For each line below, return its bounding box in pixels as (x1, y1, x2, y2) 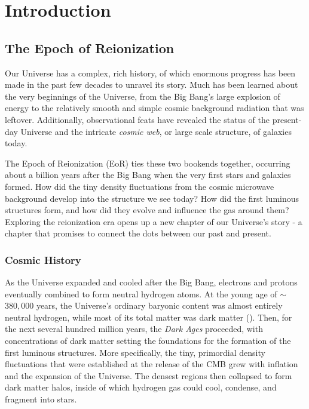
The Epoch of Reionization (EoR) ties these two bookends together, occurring (5, 156, 290, 169)
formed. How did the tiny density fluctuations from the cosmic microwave (5, 180, 274, 192)
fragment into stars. (5, 393, 77, 405)
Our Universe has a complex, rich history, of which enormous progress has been (5, 66, 296, 79)
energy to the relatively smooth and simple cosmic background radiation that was (5, 102, 304, 114)
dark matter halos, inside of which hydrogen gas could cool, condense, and (5, 381, 277, 393)
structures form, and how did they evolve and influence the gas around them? (5, 204, 289, 216)
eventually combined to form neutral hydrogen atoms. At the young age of (5, 287, 277, 300)
